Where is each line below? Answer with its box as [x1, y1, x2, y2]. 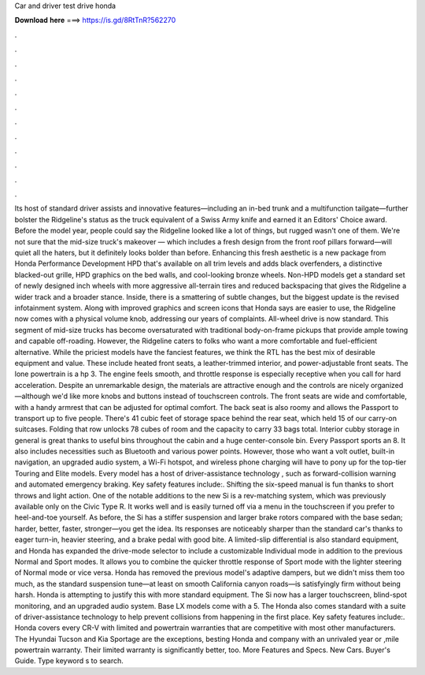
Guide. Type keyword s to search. [14, 656, 124, 666]
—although [14, 391, 50, 401]
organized [370, 380, 404, 390]
